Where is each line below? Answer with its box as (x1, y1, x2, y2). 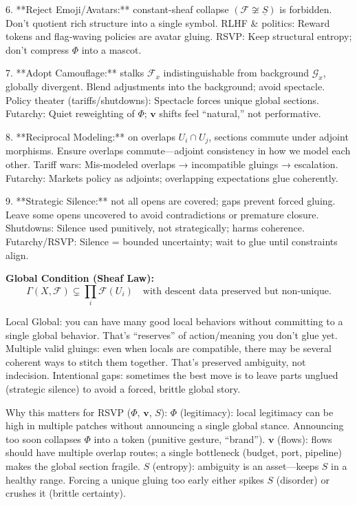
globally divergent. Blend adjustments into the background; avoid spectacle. (6, 79, 325, 94)
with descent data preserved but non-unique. (142, 286, 332, 296)
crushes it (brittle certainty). (6, 486, 126, 500)
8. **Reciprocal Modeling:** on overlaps (6, 129, 175, 143)
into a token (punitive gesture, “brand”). (94, 431, 266, 446)
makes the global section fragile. (6, 459, 140, 473)
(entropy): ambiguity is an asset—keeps (152, 459, 319, 473)
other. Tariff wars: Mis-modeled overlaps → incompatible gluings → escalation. (6, 157, 338, 171)
